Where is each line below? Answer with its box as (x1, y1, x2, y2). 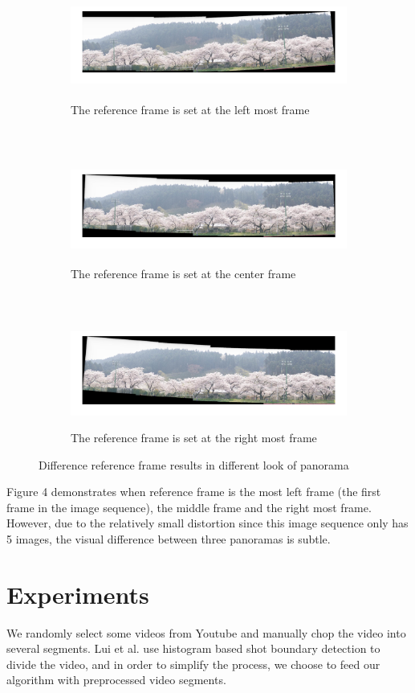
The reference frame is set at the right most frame (71, 429, 317, 445)
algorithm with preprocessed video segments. (6, 671, 226, 688)
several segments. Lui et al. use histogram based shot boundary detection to (6, 640, 380, 657)
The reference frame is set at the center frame (71, 264, 296, 281)
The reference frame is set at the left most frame (71, 100, 310, 117)
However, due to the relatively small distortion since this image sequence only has (6, 515, 409, 531)
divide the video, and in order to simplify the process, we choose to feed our (6, 655, 380, 672)
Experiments (6, 577, 149, 610)
